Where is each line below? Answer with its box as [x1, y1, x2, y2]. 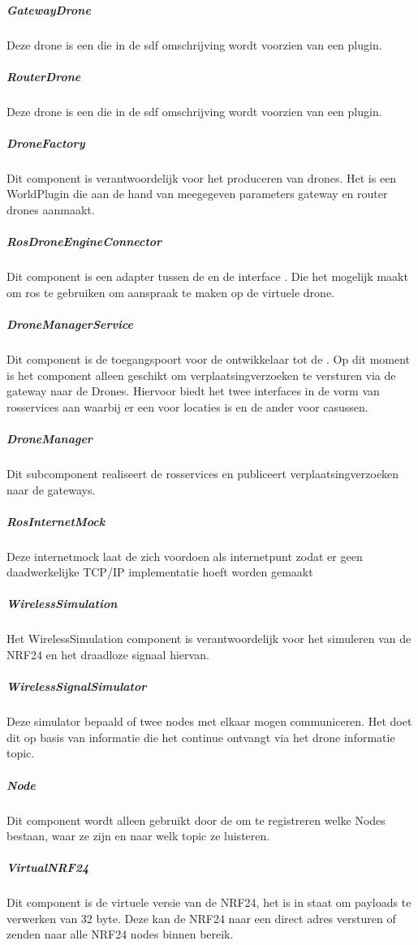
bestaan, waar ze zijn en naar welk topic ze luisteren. [6, 827, 270, 844]
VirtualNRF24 [6, 859, 89, 876]
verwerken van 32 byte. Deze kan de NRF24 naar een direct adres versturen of [6, 909, 396, 926]
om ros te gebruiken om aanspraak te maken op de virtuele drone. [6, 283, 334, 300]
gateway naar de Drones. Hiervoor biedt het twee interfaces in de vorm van [6, 382, 380, 399]
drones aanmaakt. [6, 201, 95, 218]
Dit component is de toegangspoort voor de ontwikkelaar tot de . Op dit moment [6, 350, 411, 367]
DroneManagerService [6, 316, 133, 332]
